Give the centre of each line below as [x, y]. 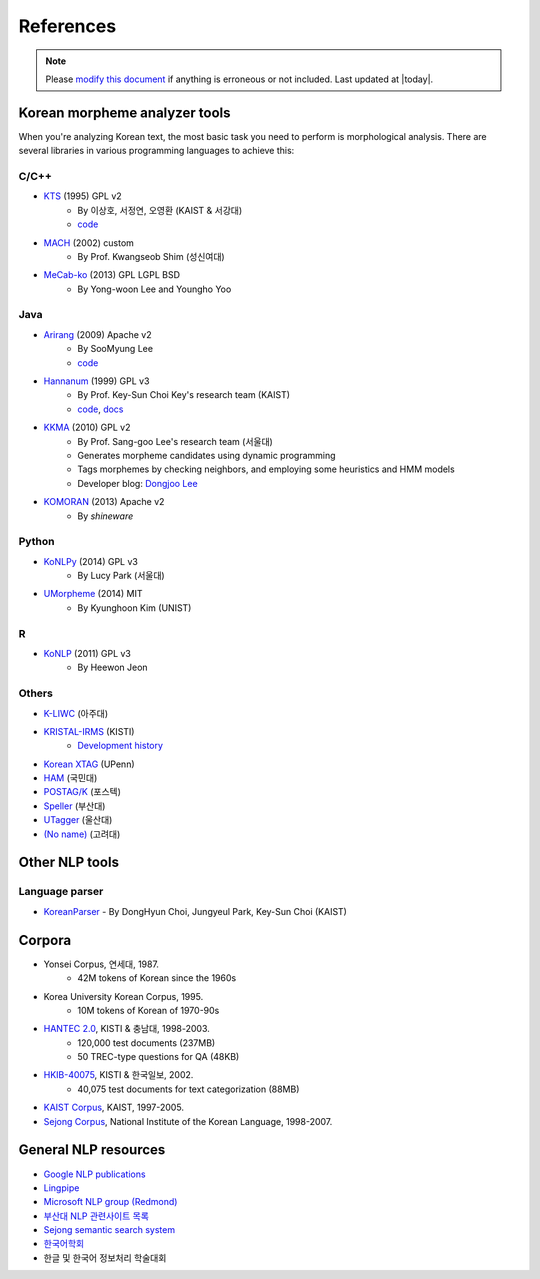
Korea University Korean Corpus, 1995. [123, 996]
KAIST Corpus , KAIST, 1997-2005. [114, 1107]
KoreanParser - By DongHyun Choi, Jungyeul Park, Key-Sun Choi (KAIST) [195, 911]
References [67, 26]
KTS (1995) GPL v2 [82, 196]
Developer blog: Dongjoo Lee [138, 483]
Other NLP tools [69, 862]
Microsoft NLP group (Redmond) [110, 1202]
